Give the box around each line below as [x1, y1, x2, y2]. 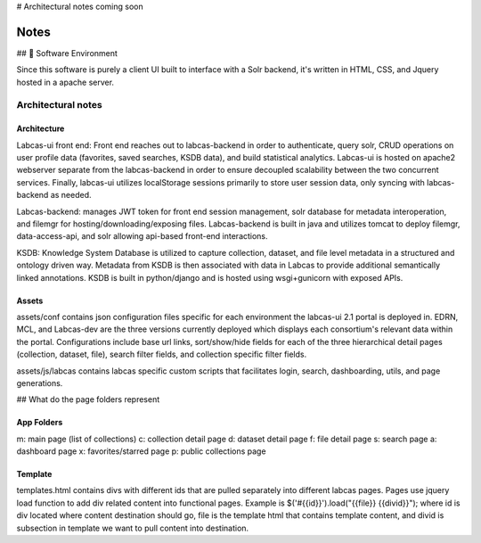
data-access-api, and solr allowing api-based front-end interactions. [16, 231, 268, 242]
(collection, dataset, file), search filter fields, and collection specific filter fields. [16, 349, 307, 360]
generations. [16, 377, 63, 388]
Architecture [16, 123, 65, 134]
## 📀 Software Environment [16, 47, 118, 58]
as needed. [50, 190, 93, 201]
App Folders [16, 417, 63, 428]
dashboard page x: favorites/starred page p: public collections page [16, 446, 266, 457]
